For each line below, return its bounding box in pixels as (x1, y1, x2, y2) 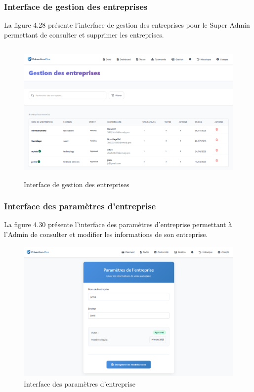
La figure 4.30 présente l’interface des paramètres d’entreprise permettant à (4, 219, 232, 230)
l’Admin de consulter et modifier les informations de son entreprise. (4, 229, 208, 239)
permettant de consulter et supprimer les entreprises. (4, 29, 164, 39)
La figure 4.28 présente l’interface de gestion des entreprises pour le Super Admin (4, 20, 250, 30)
